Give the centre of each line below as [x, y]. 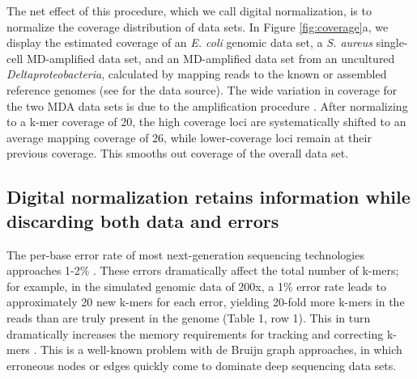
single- [392, 42]
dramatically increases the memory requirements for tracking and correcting [195, 333]
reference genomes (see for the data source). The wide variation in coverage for [202, 89]
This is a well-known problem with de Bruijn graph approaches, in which [221, 350]
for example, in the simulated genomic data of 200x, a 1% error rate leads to [196, 286]
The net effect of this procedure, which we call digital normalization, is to [189, 11]
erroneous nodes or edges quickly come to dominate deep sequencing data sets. [202, 365]
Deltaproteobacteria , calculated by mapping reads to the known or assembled [197, 74]
